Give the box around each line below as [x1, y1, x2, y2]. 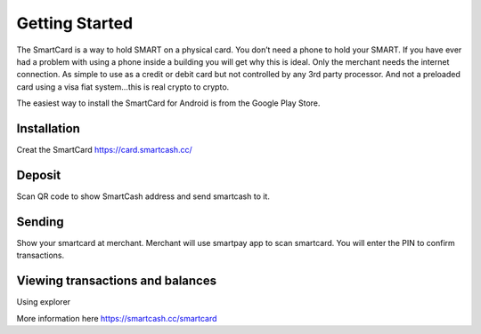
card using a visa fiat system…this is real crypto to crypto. [16, 81, 230, 92]
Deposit [16, 167, 61, 182]
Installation [16, 121, 80, 136]
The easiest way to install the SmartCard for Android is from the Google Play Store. [16, 98, 321, 108]
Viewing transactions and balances [16, 274, 217, 289]
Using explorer [16, 297, 71, 307]
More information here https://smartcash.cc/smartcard [16, 313, 217, 323]
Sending [16, 214, 64, 229]
